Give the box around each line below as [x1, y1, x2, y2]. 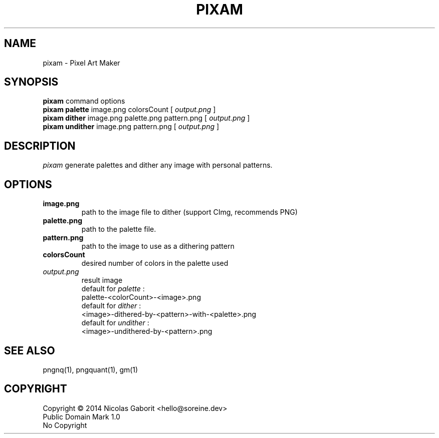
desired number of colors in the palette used [81, 259, 229, 268]
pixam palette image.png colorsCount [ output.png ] [43, 105, 216, 114]
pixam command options [43, 97, 125, 106]
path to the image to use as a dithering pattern [81, 242, 235, 251]
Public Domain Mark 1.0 [43, 412, 120, 421]
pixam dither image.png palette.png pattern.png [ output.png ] [43, 114, 250, 123]
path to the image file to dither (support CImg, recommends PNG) [81, 208, 298, 217]
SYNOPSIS [4, 76, 59, 89]
